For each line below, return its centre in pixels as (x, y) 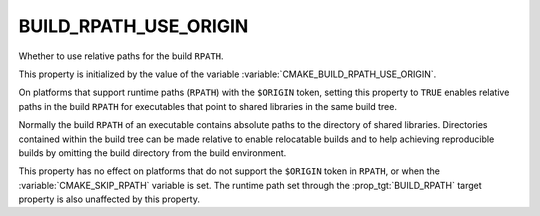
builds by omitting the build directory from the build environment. (152, 152)
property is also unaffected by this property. (109, 199)
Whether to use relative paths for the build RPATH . (121, 56)
